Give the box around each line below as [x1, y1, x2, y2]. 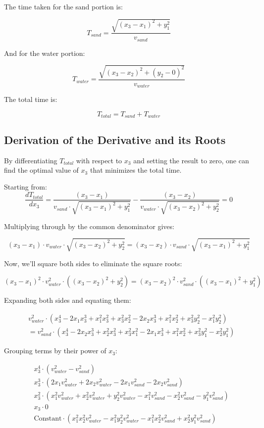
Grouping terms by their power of [4, 345, 106, 356]
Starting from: [4, 181, 47, 191]
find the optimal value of [4, 165, 79, 175]
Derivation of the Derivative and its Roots [4, 132, 226, 147]
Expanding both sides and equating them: [4, 295, 131, 305]
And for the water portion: [4, 48, 85, 58]
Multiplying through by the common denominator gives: [4, 221, 174, 231]
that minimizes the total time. [90, 165, 182, 175]
